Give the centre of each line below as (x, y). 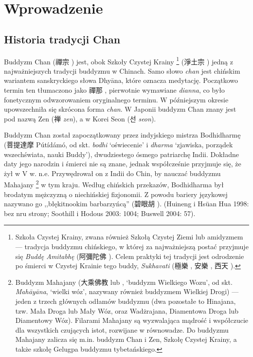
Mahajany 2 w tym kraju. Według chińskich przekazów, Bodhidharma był (114, 184)
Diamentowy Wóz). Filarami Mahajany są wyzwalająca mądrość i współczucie (132, 320)
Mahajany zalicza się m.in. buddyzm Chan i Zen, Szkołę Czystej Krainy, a (126, 339)
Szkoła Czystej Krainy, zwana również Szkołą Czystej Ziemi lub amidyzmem (129, 237)
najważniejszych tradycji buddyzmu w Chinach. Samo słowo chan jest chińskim (122, 70)
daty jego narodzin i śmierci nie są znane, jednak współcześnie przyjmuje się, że (123, 164)
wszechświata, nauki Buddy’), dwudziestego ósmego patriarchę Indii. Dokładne (122, 154)
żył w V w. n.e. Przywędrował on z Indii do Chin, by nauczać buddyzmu (112, 173)
